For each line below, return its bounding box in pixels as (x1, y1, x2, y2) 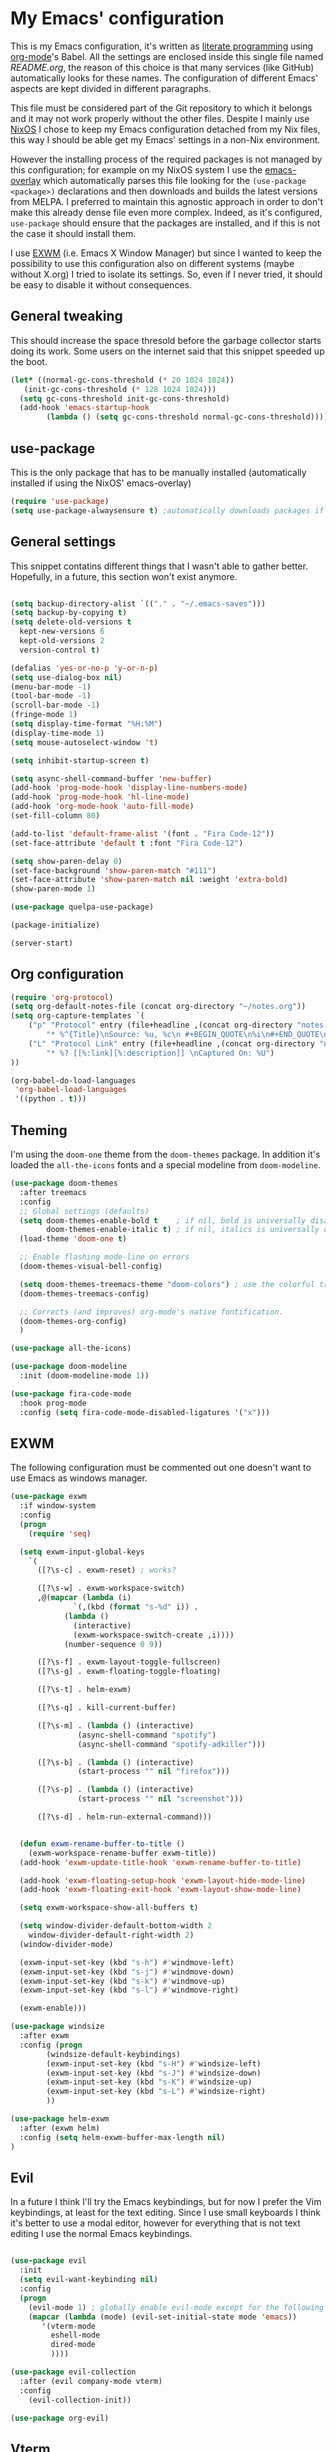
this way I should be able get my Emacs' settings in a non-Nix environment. (10, 133, 321, 146)
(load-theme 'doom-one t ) (19, 1234, 128, 1244)
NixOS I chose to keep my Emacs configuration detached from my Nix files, (10, 123, 321, 135)
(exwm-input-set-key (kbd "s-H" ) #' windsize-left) (46, 2058, 262, 2069)
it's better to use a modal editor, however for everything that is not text (10, 2217, 301, 2229)
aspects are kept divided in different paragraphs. (10, 82, 212, 94)
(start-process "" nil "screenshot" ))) (77, 1794, 244, 1804)
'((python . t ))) (14, 1094, 87, 1104)
